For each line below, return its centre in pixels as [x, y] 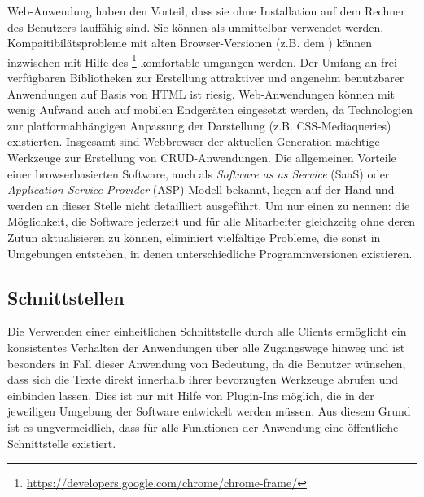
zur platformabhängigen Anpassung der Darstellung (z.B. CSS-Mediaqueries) [199, 125]
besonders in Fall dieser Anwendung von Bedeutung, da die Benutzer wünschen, [207, 363]
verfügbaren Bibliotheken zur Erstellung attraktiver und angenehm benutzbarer [206, 78]
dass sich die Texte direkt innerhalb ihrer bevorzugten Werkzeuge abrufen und [203, 379]
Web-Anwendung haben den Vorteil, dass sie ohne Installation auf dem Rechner [206, 11]
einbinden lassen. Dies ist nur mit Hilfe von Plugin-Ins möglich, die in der [191, 395]
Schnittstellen [66, 297]
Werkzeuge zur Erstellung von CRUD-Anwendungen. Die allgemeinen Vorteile [202, 157]
